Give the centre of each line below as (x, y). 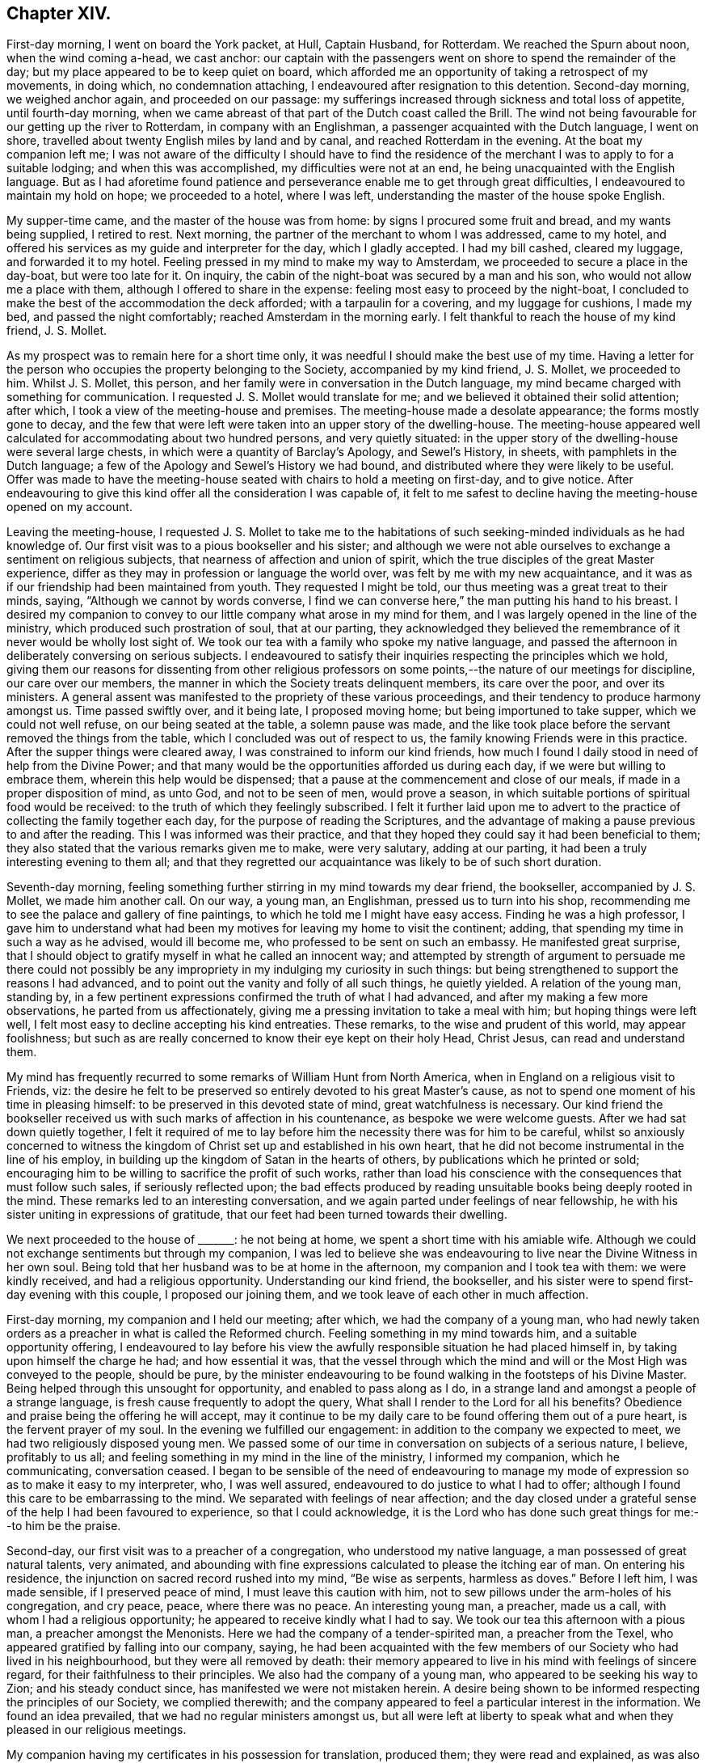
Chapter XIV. (59, 13)
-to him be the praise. (64, 1526)
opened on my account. (69, 507)
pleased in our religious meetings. (97, 1730)
